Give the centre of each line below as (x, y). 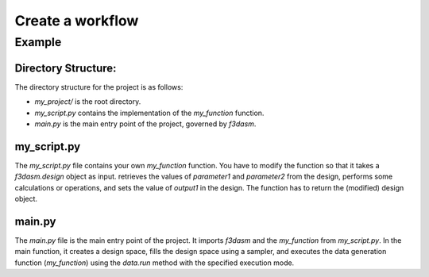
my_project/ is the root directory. (88, 102)
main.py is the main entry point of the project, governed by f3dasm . (145, 124)
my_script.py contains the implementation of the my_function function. (149, 113)
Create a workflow (77, 21)
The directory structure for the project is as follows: (99, 87)
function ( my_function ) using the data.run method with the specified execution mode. (155, 263)
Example (38, 42)
